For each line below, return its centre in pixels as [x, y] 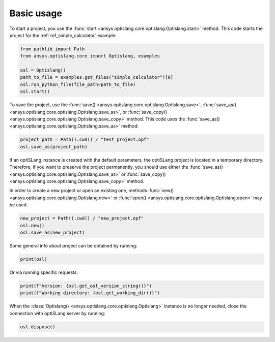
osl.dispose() [38, 327]
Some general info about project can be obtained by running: [73, 245]
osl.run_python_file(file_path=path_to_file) [78, 84]
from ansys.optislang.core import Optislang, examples [90, 56]
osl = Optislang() [43, 70]
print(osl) [34, 259]
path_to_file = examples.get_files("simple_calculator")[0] [97, 77]
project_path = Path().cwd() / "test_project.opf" [85, 139]
